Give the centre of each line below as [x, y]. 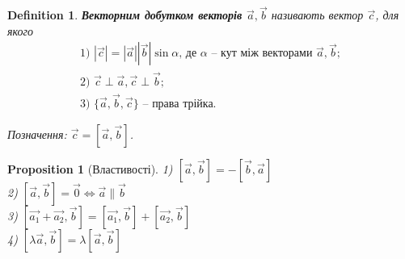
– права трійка [178, 104]
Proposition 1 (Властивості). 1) [90, 168]
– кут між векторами [262, 54]
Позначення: [37, 134]
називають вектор [317, 15]
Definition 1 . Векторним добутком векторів [125, 15]
